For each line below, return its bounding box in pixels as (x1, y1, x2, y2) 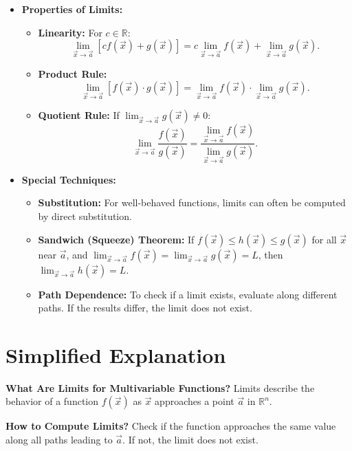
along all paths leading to (5, 432, 113, 447)
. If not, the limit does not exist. (122, 432, 258, 447)
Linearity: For (38, 25, 102, 39)
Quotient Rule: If (38, 108, 120, 122)
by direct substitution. (38, 208, 132, 223)
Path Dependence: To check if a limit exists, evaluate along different (38, 287, 338, 301)
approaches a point (155, 394, 234, 408)
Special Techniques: (21, 172, 116, 186)
